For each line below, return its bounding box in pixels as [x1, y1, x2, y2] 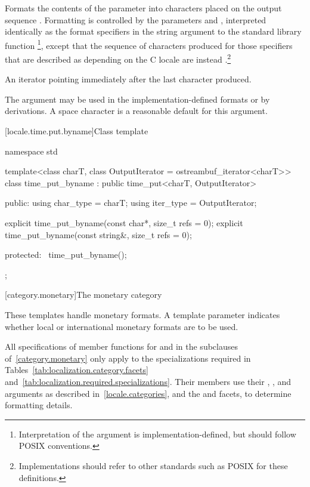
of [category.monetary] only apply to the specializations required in [5, 352, 251, 364]
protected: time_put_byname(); [5, 248, 127, 261]
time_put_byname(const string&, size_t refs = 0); [5, 228, 192, 241]
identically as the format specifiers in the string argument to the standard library [5, 25, 302, 38]
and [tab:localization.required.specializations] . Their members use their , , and [5, 375, 292, 387]
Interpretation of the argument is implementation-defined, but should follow [18, 427, 296, 440]
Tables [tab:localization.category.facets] [5, 363, 148, 376]
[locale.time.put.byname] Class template [5, 125, 148, 137]
